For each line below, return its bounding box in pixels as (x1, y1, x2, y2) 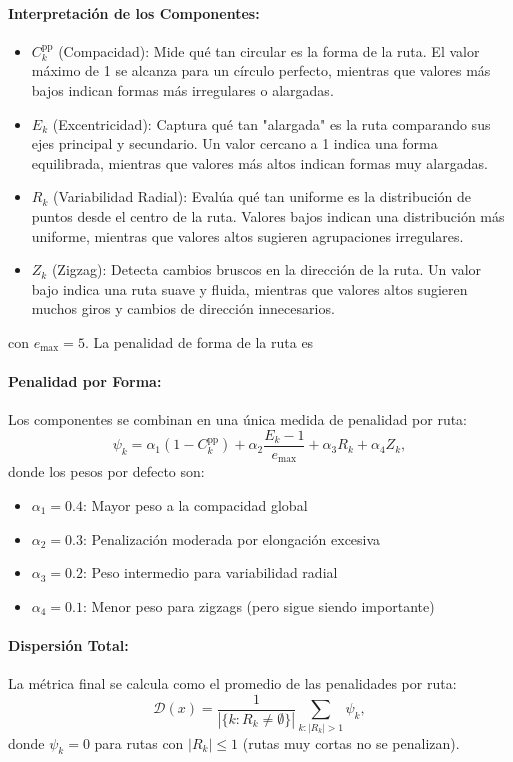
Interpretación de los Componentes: (8, 2, 260, 23)
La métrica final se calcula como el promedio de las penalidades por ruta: (8, 673, 457, 694)
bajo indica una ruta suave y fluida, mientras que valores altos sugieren (31, 278, 468, 299)
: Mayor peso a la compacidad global (83, 495, 308, 516)
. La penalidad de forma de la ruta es (84, 331, 314, 352)
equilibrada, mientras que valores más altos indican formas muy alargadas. (31, 152, 488, 173)
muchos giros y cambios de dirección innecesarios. (31, 298, 335, 319)
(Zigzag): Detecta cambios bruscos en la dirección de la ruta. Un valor (51, 259, 482, 280)
